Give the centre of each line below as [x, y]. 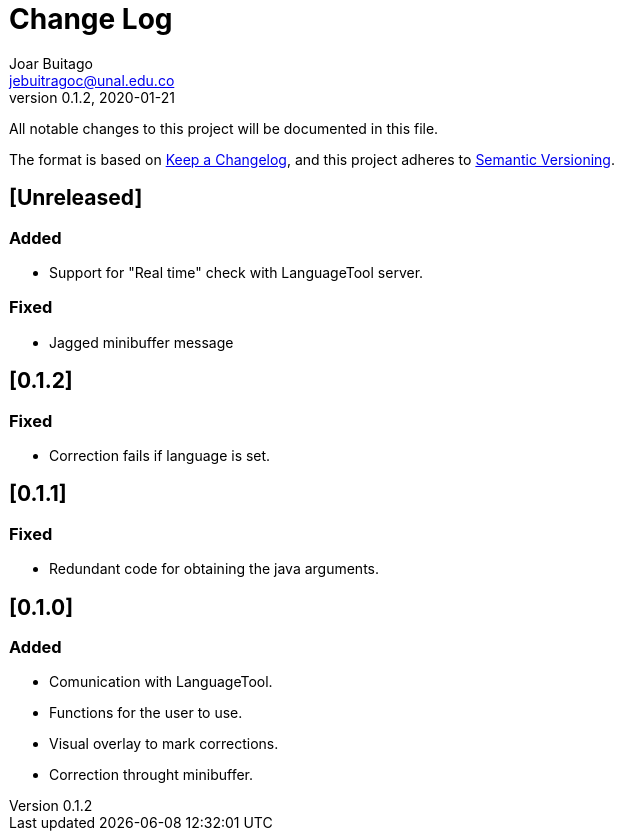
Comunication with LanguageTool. [161, 682]
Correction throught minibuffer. [151, 775]
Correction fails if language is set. [160, 455]
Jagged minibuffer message [141, 342]
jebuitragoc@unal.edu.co [92, 80]
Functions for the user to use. [146, 713]
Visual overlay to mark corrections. [164, 744]
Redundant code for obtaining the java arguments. [214, 569]
